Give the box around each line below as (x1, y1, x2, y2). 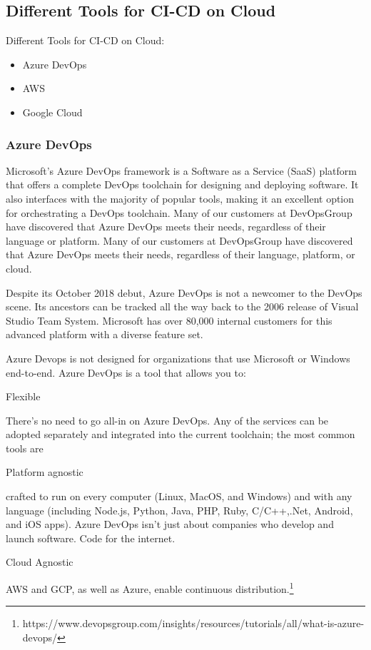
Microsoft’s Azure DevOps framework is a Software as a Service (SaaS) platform (6, 163, 357, 178)
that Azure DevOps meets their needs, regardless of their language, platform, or (6, 247, 355, 262)
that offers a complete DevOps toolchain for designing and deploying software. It (6, 177, 359, 192)
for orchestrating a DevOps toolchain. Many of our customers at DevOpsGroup (6, 205, 352, 220)
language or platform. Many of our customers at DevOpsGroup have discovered (6, 233, 353, 248)
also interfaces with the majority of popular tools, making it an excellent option (6, 191, 355, 205)
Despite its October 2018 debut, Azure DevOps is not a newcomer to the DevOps (6, 285, 362, 300)
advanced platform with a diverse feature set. (6, 327, 203, 342)
